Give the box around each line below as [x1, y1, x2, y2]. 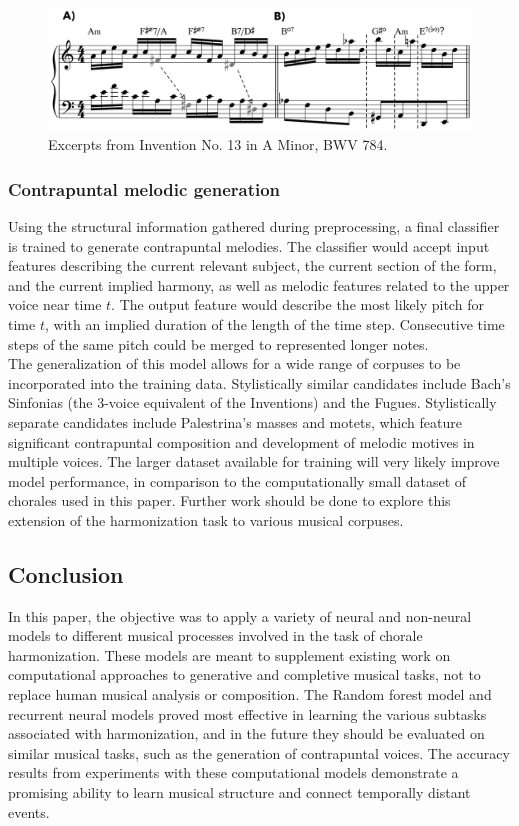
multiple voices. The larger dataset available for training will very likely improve [8, 451, 500, 472]
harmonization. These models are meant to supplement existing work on [8, 644, 451, 665]
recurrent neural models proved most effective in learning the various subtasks [8, 703, 487, 724]
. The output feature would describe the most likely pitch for [111, 294, 484, 315]
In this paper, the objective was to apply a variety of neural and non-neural [8, 605, 472, 626]
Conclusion [8, 558, 124, 589]
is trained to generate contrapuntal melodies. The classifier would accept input [8, 235, 490, 256]
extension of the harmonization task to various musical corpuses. [8, 509, 404, 530]
